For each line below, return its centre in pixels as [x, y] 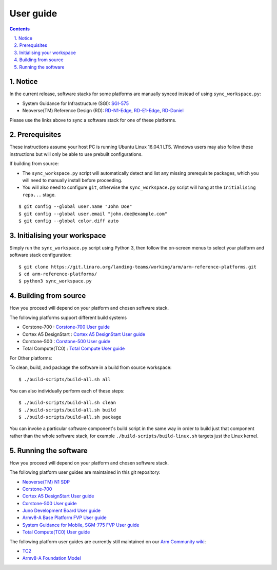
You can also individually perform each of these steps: [67, 390]
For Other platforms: [31, 358]
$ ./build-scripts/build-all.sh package [70, 417]
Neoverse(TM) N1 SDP [46, 482]
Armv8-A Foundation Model [52, 558]
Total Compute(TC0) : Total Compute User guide [74, 349]
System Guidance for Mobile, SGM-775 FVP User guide [81, 525]
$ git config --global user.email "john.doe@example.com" [93, 214]
